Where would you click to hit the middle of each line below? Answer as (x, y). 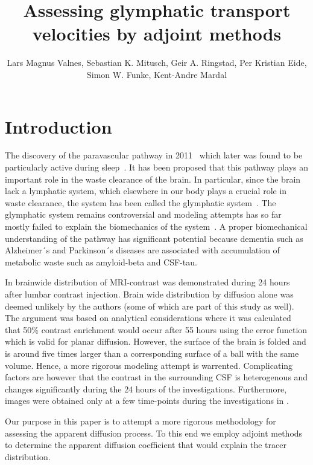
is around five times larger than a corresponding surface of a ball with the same (152, 353)
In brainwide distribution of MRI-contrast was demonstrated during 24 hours (147, 282)
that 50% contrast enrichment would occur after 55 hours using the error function (156, 329)
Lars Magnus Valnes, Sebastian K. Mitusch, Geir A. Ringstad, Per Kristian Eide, (157, 63)
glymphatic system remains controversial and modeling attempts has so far (143, 214)
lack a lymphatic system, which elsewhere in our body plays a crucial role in (146, 191)
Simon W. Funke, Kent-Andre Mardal (157, 74)
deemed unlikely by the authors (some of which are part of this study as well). (150, 306)
